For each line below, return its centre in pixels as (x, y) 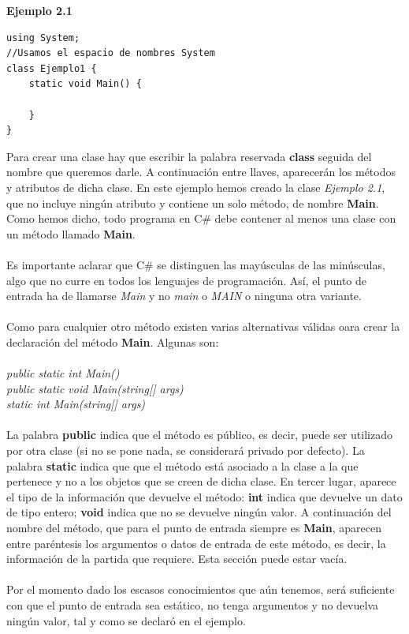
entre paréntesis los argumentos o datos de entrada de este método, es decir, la (196, 543)
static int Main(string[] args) (76, 404)
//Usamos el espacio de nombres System (111, 53)
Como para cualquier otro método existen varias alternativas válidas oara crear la (203, 326)
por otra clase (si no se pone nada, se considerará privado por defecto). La (186, 450)
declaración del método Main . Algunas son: (113, 341)
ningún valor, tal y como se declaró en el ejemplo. (126, 620)
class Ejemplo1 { (52, 68)
